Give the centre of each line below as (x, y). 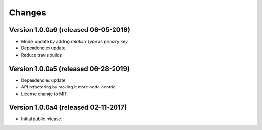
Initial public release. (42, 119)
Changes (27, 13)
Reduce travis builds (41, 55)
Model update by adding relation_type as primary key (74, 42)
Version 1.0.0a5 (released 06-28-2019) (69, 68)
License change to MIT (44, 94)
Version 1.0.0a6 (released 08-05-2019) (70, 30)
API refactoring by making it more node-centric (68, 87)
